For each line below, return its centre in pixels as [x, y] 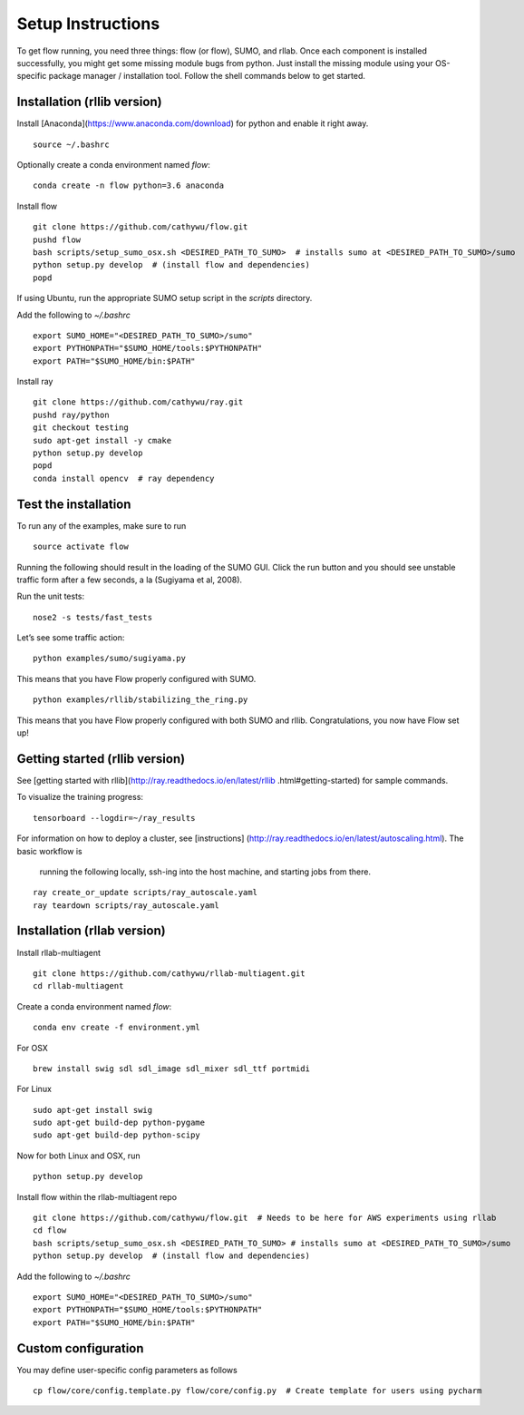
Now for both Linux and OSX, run [78, 1156]
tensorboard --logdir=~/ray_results [114, 818]
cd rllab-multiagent [78, 986]
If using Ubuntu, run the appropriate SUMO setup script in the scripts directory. [165, 298]
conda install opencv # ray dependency [124, 478]
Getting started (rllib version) [101, 759]
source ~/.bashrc [71, 144]
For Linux [34, 1089]
